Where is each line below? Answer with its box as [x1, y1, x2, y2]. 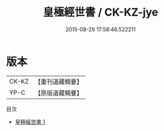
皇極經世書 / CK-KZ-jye [42, 5, 159, 19]
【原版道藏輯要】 [34, 88, 83, 97]
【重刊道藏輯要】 [34, 78, 83, 86]
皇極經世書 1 [14, 118, 45, 125]
